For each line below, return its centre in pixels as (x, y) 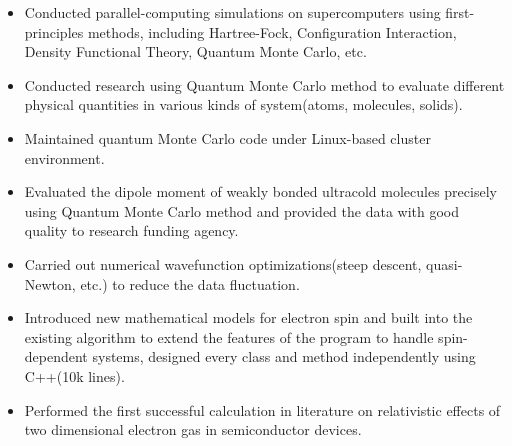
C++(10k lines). (74, 375)
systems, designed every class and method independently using (284, 356)
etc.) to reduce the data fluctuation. (190, 283)
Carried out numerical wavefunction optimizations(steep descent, (223, 263)
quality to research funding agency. (131, 230)
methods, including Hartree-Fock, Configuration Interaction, (272, 31)
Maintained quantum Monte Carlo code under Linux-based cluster (227, 137)
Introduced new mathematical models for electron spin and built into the (248, 317)
